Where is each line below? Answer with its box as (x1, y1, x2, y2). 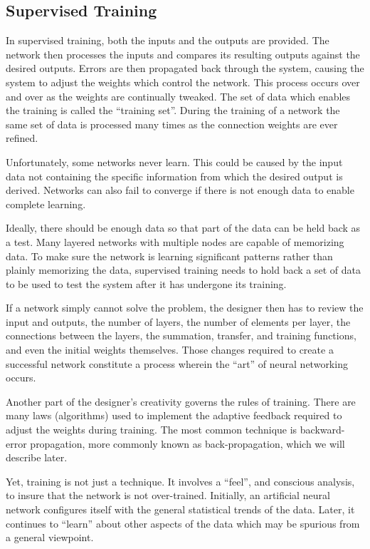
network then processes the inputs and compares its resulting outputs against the (6, 46, 360, 61)
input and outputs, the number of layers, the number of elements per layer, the (6, 314, 351, 329)
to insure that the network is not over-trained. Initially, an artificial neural (6, 488, 330, 503)
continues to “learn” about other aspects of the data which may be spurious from (6, 515, 360, 530)
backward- (300, 422, 345, 437)
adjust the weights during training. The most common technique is (6, 422, 297, 437)
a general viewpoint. (6, 530, 94, 545)
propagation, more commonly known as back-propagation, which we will (30, 436, 345, 451)
